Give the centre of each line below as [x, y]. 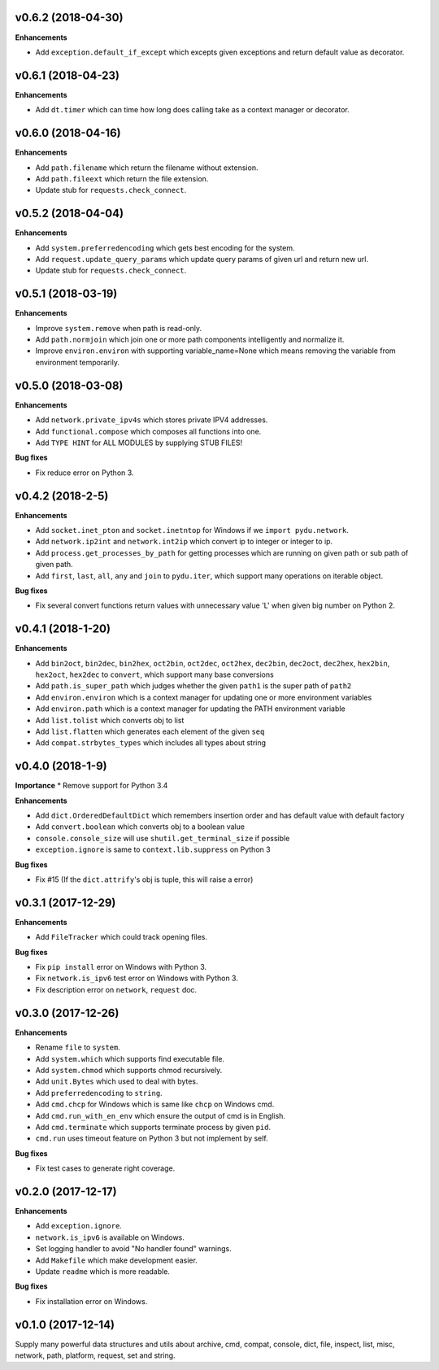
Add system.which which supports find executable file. [130, 1058]
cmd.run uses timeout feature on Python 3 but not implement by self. [152, 1138]
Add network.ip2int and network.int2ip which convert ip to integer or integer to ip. [184, 542]
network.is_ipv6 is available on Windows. [110, 1237]
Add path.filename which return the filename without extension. [147, 168]
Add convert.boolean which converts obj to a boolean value [140, 827]
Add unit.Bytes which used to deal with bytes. [117, 1081]
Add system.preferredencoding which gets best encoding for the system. [165, 247]
